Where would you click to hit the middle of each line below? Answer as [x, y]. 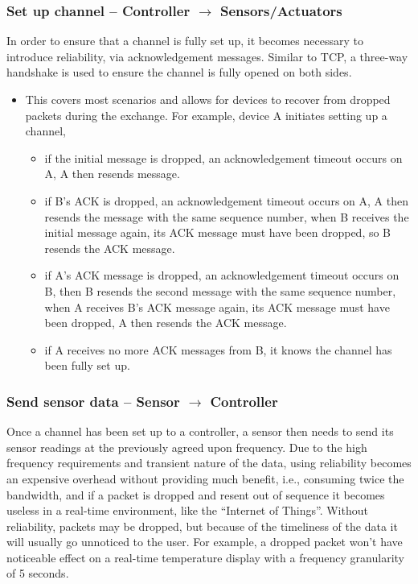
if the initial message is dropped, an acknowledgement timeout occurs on [223, 157]
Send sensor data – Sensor [93, 401]
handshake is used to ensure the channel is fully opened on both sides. [179, 72]
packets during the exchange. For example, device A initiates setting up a [206, 115]
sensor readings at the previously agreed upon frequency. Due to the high [187, 447]
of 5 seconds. [38, 573]
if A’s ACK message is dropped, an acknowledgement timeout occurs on [222, 275]
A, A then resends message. [112, 174]
